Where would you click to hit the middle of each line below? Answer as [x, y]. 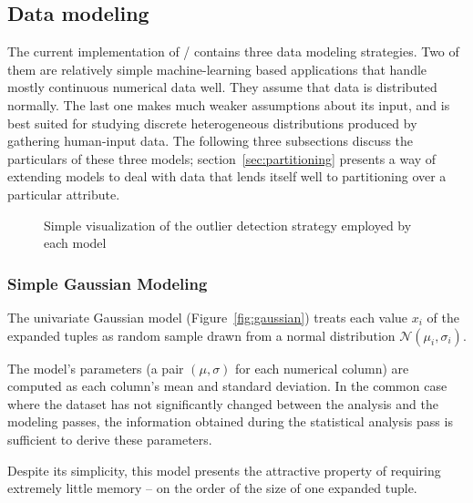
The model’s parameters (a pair [96, 368]
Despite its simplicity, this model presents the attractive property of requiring [224, 470]
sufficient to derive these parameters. [110, 439]
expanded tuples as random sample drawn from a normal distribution [201, 335]
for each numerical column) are [322, 368]
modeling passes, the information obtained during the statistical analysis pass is [230, 421]
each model [75, 243]
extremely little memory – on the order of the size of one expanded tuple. [212, 488]
